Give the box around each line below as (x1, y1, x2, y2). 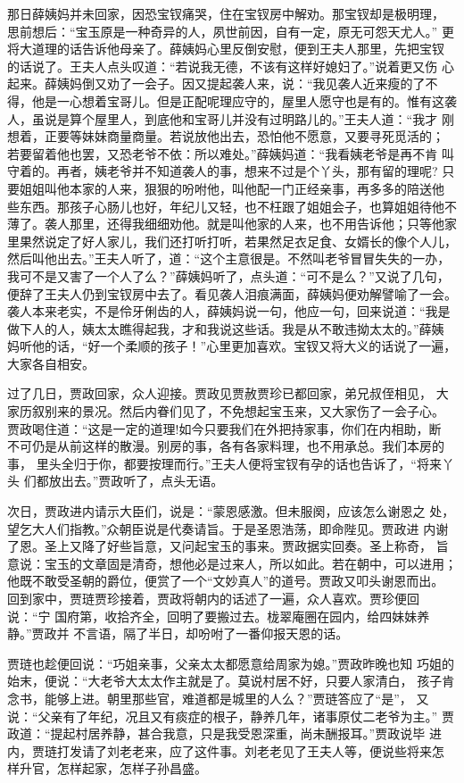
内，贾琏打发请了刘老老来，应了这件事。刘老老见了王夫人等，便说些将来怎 (7, 741, 444, 760)
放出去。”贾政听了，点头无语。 (48, 471, 224, 490)
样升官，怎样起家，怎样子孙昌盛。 (7, 759, 207, 778)
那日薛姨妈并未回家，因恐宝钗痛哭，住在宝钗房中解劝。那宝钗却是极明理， (7, 4, 444, 22)
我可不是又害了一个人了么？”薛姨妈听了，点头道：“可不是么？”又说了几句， (7, 266, 450, 285)
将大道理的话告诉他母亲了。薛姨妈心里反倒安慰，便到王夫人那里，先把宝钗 (7, 39, 444, 58)
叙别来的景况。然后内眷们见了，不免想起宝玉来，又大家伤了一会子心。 (31, 402, 444, 421)
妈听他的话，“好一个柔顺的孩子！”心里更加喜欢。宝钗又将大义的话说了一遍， (7, 337, 457, 355)
